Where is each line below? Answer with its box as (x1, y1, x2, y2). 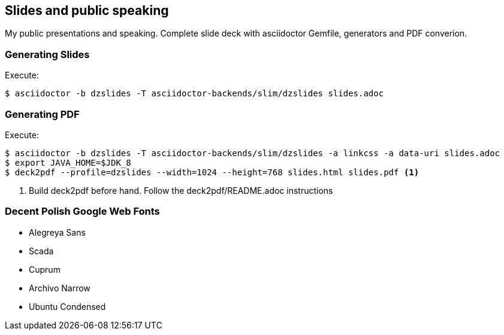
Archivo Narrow (29, 282, 90, 293)
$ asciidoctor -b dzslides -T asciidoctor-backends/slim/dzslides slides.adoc (5, 89, 384, 99)
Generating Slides (5, 48, 90, 60)
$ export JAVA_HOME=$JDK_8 (5, 157, 131, 167)
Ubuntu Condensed (29, 301, 106, 312)
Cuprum (29, 264, 61, 275)
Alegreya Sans (29, 227, 86, 237)
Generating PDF (5, 108, 80, 120)
